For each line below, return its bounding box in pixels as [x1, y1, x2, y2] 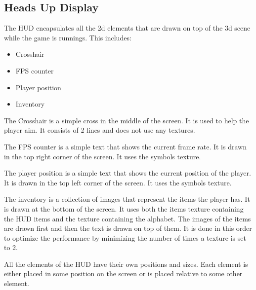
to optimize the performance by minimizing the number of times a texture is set [4, 232, 246, 243]
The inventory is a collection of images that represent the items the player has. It [4, 194, 250, 204]
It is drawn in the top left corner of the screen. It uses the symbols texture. [4, 177, 232, 187]
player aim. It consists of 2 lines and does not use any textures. [4, 125, 195, 135]
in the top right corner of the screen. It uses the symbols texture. [4, 151, 201, 161]
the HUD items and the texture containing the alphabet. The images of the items [4, 213, 251, 223]
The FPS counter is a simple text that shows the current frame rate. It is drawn [4, 141, 247, 151]
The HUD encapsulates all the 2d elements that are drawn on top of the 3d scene [4, 23, 251, 33]
